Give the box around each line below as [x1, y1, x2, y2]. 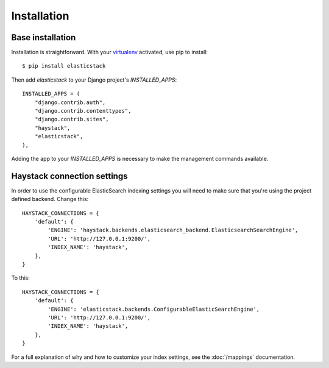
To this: [11, 274, 30, 281]
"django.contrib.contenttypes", [34, 107, 132, 115]
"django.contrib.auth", [34, 99, 106, 106]
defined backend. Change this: [11, 196, 89, 203]
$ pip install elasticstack [22, 63, 106, 69]
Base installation [11, 32, 76, 43]
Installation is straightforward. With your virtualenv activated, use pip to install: [11, 49, 208, 56]
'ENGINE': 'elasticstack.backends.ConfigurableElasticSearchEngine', [48, 305, 260, 313]
